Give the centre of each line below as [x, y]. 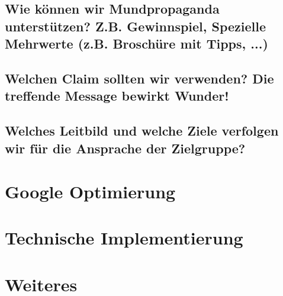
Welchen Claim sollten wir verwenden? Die [139, 78]
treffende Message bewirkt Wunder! [117, 96]
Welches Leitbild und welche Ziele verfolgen [142, 131]
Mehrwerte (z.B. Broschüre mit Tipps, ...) [136, 44]
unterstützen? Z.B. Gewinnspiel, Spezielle [136, 26]
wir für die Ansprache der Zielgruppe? [125, 148]
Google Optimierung [90, 192]
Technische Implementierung [124, 238]
